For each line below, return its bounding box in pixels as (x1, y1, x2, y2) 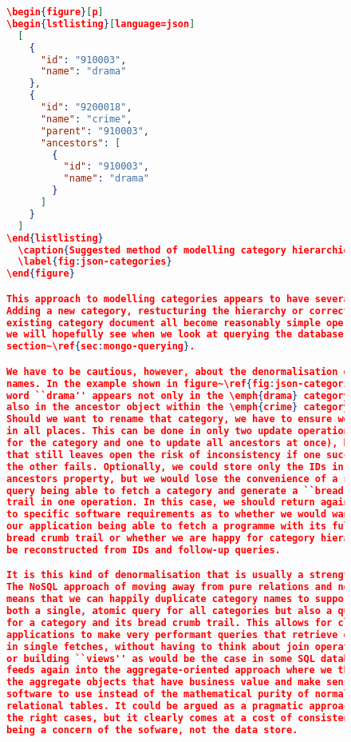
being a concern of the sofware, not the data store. (6, 724, 298, 736)
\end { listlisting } (6, 232, 104, 244)
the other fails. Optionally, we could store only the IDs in (6, 461, 344, 473)
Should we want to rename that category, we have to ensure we (6, 413, 349, 425)
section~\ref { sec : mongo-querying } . (6, 341, 195, 353)
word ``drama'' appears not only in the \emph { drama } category (6, 389, 349, 401)
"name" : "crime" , (40, 113, 132, 125)
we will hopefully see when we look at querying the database (6, 329, 344, 341)
